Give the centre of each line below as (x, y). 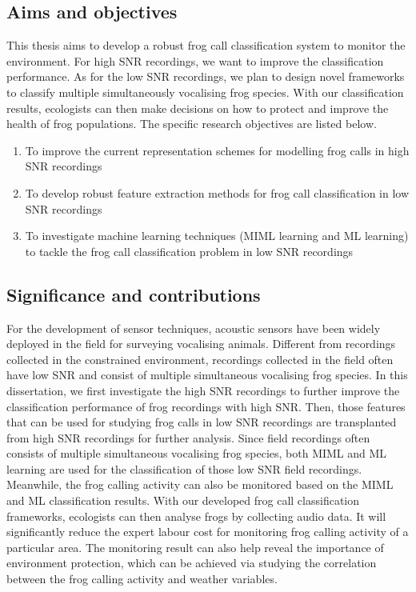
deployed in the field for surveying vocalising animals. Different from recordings (201, 344)
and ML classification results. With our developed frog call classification (183, 500)
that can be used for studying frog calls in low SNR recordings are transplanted (202, 422)
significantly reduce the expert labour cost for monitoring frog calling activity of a (208, 532)
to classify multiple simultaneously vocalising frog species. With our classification (205, 92)
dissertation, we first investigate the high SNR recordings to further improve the (203, 390)
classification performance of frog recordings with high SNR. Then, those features (206, 406)
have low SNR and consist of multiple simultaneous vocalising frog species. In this (207, 375)
